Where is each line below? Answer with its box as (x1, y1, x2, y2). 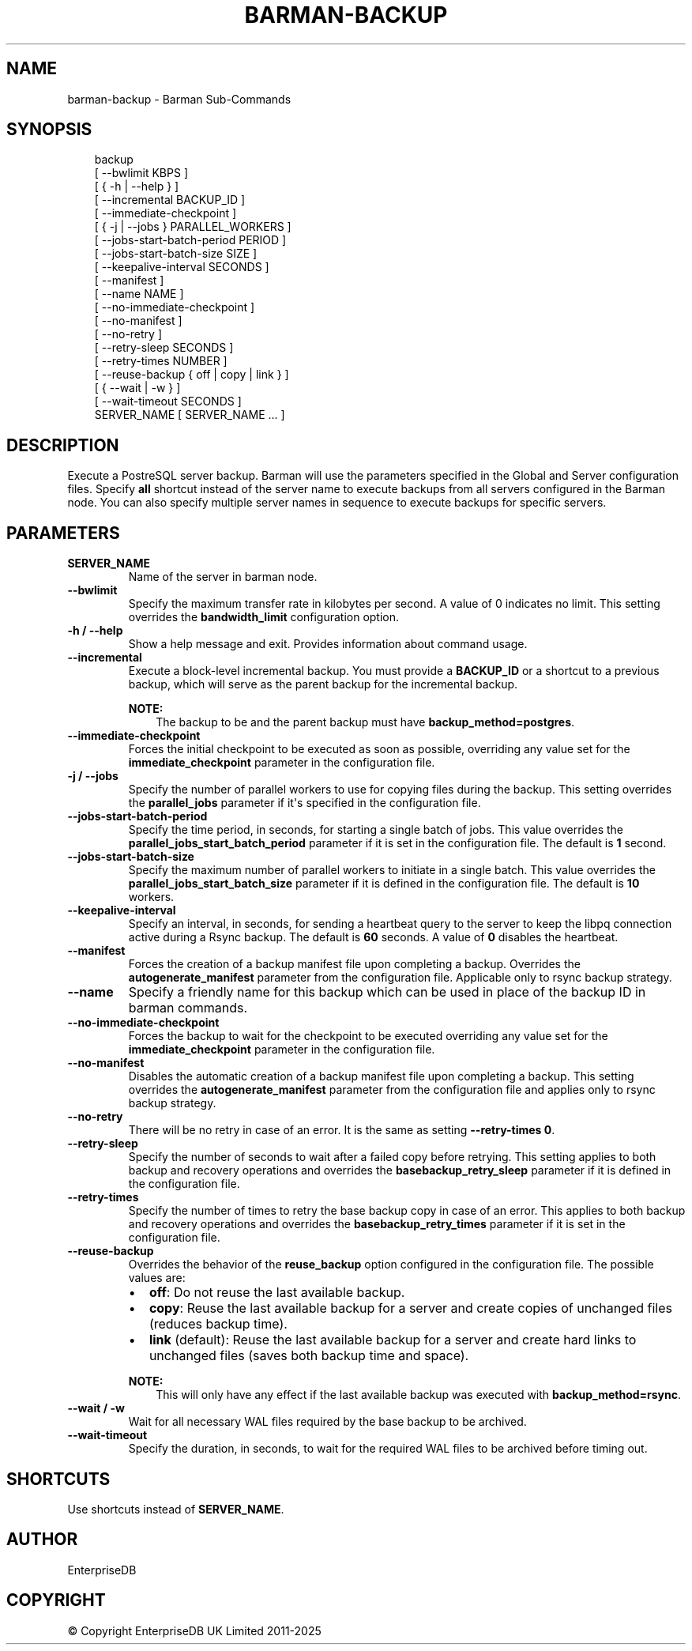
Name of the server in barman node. (128, 570, 318, 584)
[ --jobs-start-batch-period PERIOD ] (94, 233, 287, 247)
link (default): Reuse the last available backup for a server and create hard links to (149, 1332, 637, 1348)
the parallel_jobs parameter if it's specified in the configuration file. (128, 796, 481, 810)
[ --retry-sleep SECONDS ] (94, 341, 234, 355)
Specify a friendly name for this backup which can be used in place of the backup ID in (128, 984, 646, 1001)
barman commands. (128, 1000, 247, 1016)
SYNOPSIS (6, 119, 92, 140)
